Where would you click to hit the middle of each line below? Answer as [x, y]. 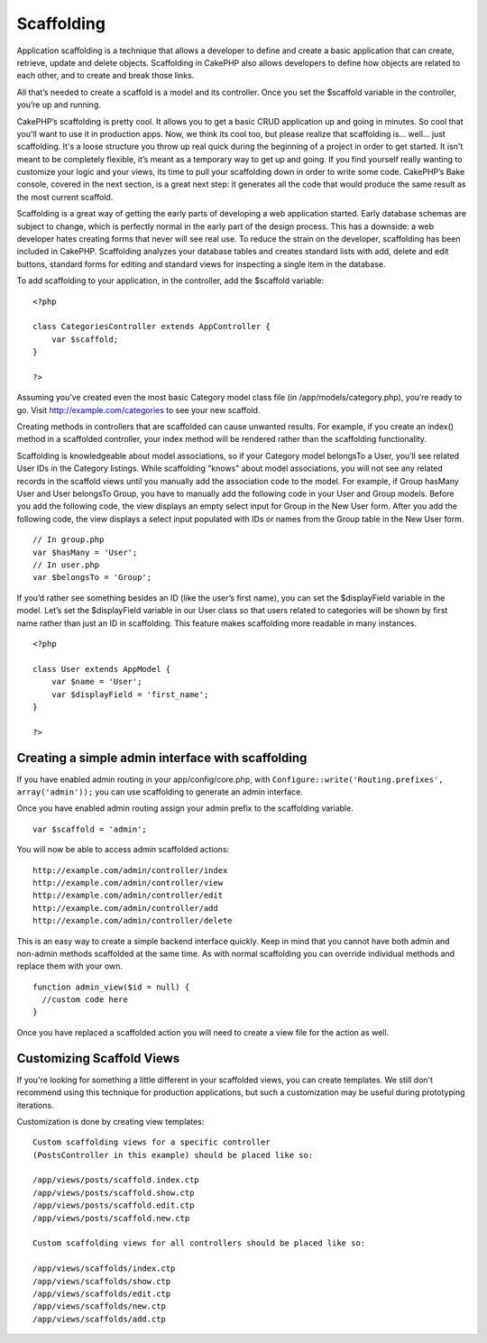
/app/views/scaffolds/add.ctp [100, 1319]
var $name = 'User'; [96, 682]
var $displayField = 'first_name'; [130, 694]
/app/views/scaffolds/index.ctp [104, 1269]
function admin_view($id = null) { [111, 987]
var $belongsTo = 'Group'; [92, 578]
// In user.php [66, 565]
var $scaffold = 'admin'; [90, 829]
